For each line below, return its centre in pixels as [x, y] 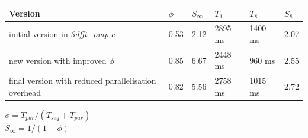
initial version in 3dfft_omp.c [62, 34]
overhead [25, 92]
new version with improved [58, 60]
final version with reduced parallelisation [83, 80]
